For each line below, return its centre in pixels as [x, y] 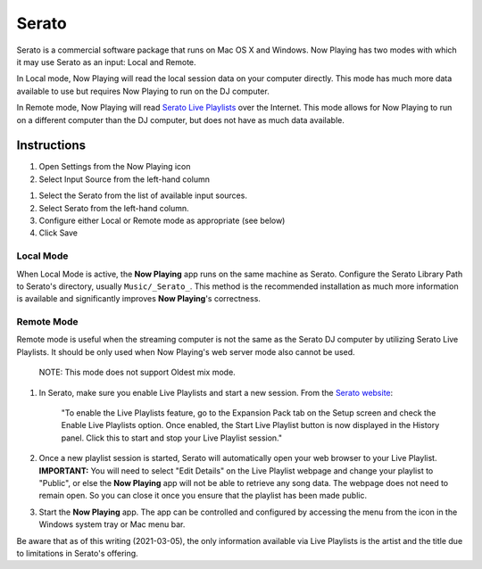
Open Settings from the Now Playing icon [115, 167]
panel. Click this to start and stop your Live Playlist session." [172, 438]
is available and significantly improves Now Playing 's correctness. [138, 299]
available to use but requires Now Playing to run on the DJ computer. [143, 91]
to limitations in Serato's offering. [77, 553]
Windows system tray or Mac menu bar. [112, 524]
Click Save [58, 233]
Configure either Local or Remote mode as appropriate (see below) [162, 220]
